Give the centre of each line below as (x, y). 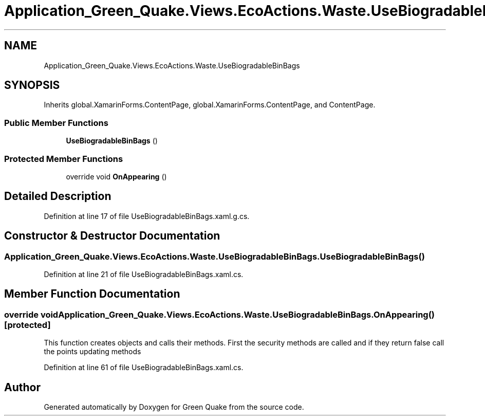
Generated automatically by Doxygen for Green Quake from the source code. (174, 407)
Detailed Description (58, 196)
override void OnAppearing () (116, 176)
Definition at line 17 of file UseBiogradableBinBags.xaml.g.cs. (147, 216)
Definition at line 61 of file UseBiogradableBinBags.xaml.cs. (144, 368)
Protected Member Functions (64, 159)
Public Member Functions (56, 123)
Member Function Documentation (92, 294)
